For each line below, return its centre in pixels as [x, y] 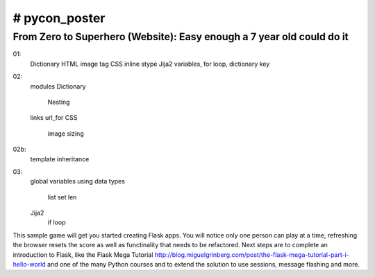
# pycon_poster [59, 18]
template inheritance [60, 159]
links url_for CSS [54, 118]
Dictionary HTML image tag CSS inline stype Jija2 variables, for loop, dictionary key [150, 64]
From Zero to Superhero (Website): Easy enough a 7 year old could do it [181, 37]
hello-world [30, 265]
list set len [62, 197]
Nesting [59, 102]
